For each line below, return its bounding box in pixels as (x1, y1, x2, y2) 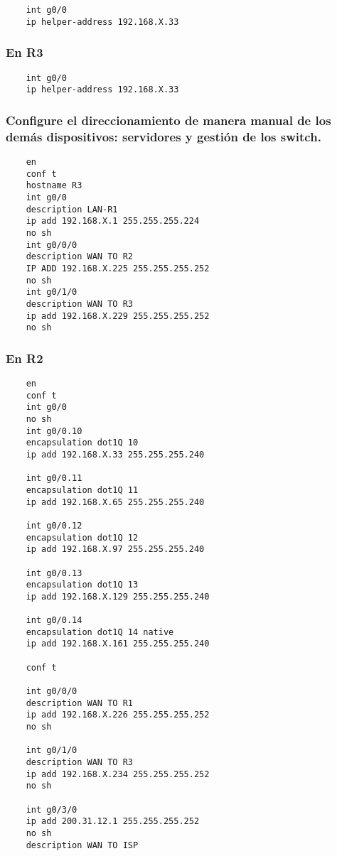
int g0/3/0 (26, 804, 77, 815)
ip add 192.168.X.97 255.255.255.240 (26, 544, 205, 555)
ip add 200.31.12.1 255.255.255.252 (26, 816, 200, 827)
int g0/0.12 (26, 520, 82, 531)
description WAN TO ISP (26, 840, 139, 850)
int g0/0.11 (26, 473, 82, 484)
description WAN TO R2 (26, 251, 133, 262)
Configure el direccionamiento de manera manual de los (6, 111, 331, 129)
